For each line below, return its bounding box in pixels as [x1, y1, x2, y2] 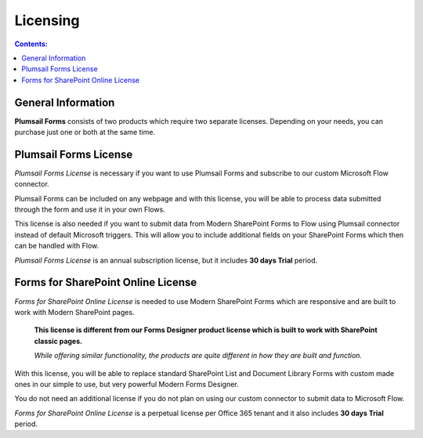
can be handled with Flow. [14, 241, 99, 251]
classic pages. [34, 336, 82, 346]
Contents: [14, 39, 49, 49]
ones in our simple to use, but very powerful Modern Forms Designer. [14, 379, 239, 389]
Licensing [14, 12, 80, 29]
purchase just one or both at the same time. [14, 128, 156, 137]
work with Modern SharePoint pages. [14, 307, 135, 317]
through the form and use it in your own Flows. [14, 205, 166, 215]
